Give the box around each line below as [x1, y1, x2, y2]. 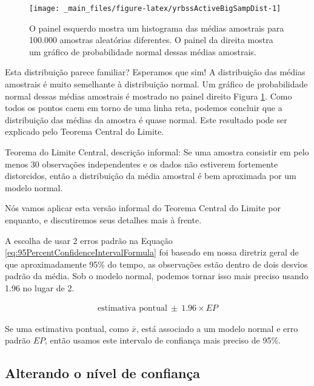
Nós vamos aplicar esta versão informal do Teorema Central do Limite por [5, 201, 281, 214]
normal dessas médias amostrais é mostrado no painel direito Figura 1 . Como [5, 89, 292, 102]
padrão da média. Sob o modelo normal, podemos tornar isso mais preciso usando [5, 269, 309, 282]
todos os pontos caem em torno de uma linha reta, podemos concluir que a [5, 101, 282, 114]
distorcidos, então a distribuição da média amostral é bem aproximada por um [5, 169, 296, 182]
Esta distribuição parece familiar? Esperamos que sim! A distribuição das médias [5, 66, 306, 78]
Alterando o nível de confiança [5, 364, 200, 382]
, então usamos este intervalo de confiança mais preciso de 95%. [45, 334, 281, 347]
